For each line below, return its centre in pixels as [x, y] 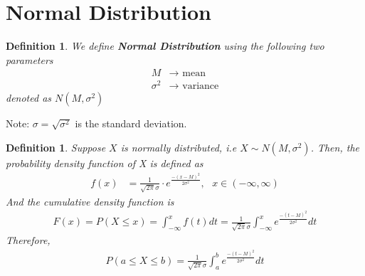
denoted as [29, 98]
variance [201, 86]
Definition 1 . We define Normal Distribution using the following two [165, 46]
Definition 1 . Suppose [56, 148]
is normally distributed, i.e [179, 148]
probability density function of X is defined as [105, 163]
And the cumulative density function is [90, 201]
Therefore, [28, 240]
